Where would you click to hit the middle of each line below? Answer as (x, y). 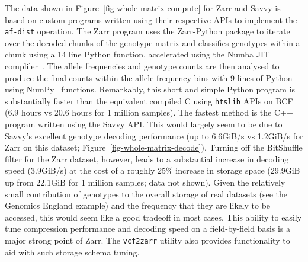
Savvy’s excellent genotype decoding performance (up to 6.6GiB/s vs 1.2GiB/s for (154, 135)
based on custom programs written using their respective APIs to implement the (151, 19)
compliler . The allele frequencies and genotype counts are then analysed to (142, 66)
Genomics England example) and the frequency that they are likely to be (138, 205)
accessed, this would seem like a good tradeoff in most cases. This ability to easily (153, 217)
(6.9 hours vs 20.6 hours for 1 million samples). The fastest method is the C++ (149, 112)
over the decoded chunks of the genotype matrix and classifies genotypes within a (153, 42)
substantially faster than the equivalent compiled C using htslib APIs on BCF (149, 100)
